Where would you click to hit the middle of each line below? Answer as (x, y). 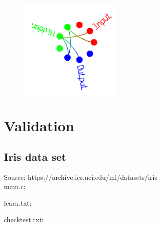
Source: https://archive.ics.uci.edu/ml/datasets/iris (80, 177)
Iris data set (35, 156)
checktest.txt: (24, 219)
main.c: (15, 186)
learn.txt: (18, 202)
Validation (39, 126)
